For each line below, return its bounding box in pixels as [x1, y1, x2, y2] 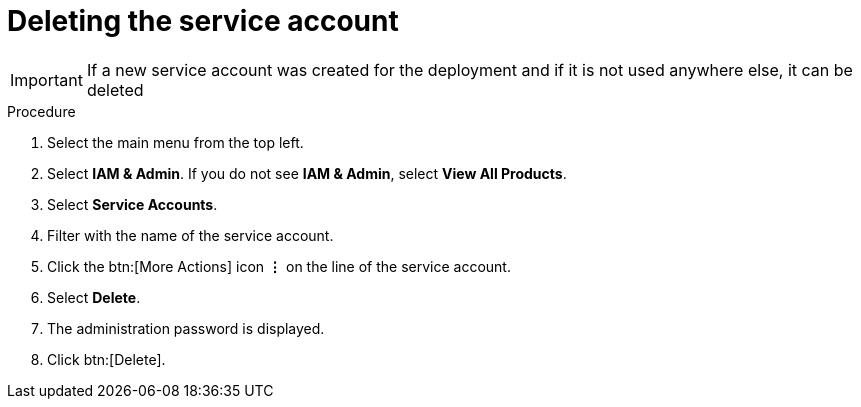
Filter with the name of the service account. [47, 226, 334, 244]
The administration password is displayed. [47, 319, 325, 337]
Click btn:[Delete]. [47, 350, 166, 368]
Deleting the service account [7, 4, 399, 38]
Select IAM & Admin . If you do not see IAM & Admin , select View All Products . [47, 164, 567, 182]
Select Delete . [47, 288, 141, 306]
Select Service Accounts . [47, 195, 218, 213]
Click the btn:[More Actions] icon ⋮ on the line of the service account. [47, 257, 511, 275]
